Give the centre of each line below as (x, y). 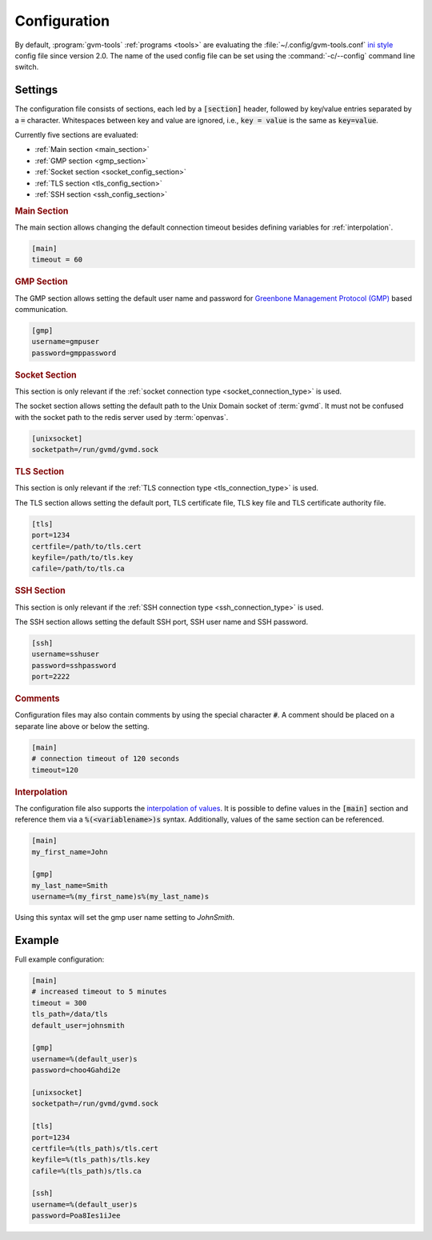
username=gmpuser (66, 342)
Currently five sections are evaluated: (77, 135)
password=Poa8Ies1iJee (76, 1216)
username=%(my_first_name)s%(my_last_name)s (120, 897)
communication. (41, 310)
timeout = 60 (57, 260)
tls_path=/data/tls (70, 1014)
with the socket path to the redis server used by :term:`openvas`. (122, 417)
